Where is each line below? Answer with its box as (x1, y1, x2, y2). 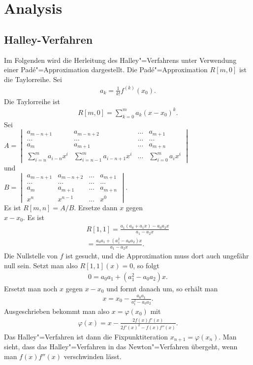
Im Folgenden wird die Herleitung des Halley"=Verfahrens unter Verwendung (4, 55, 237, 65)
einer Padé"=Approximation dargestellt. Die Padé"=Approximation (4, 64, 208, 75)
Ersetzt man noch (4, 283, 58, 293)
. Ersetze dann (74, 202, 118, 213)
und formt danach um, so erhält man (106, 283, 218, 293)
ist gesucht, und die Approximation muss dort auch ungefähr (65, 251, 249, 261)
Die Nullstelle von (4, 251, 58, 261)
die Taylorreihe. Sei (4, 74, 62, 84)
